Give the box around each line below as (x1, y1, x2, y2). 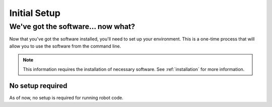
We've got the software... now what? (9, 22, 135, 31)
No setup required (9, 81, 67, 90)
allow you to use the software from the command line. (9, 43, 121, 49)
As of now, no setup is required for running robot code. (9, 95, 123, 101)
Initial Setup (9, 7, 60, 18)
